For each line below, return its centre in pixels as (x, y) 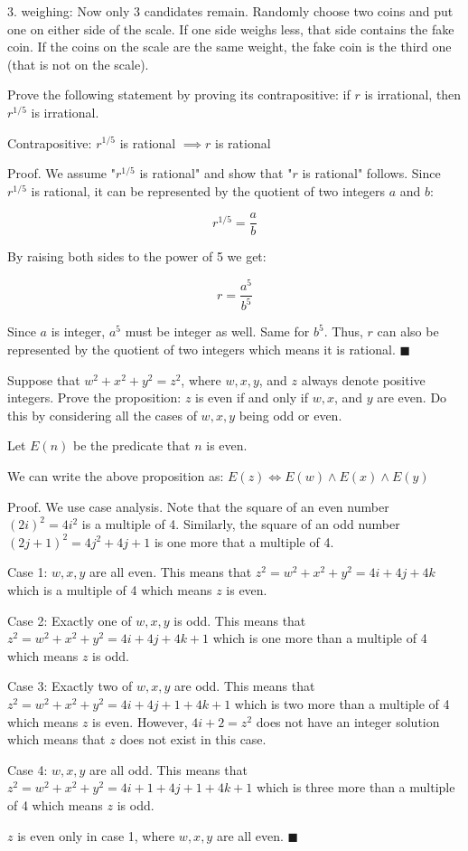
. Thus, (343, 331)
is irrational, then (413, 95)
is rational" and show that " (216, 173)
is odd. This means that (240, 620)
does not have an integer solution (348, 721)
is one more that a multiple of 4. (244, 541)
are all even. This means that (171, 572)
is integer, (78, 331)
